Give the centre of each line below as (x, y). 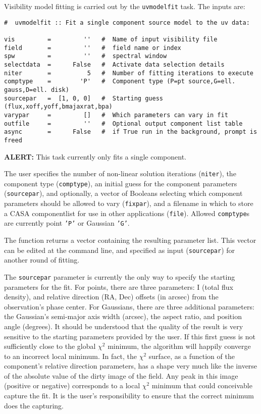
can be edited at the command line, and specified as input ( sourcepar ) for (120, 250)
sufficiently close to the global (50, 346)
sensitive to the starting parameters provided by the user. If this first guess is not (130, 336)
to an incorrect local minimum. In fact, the (70, 356)
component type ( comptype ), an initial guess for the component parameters (121, 183)
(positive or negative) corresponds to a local (72, 385)
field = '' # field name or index (93, 48)
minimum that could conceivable (202, 385)
